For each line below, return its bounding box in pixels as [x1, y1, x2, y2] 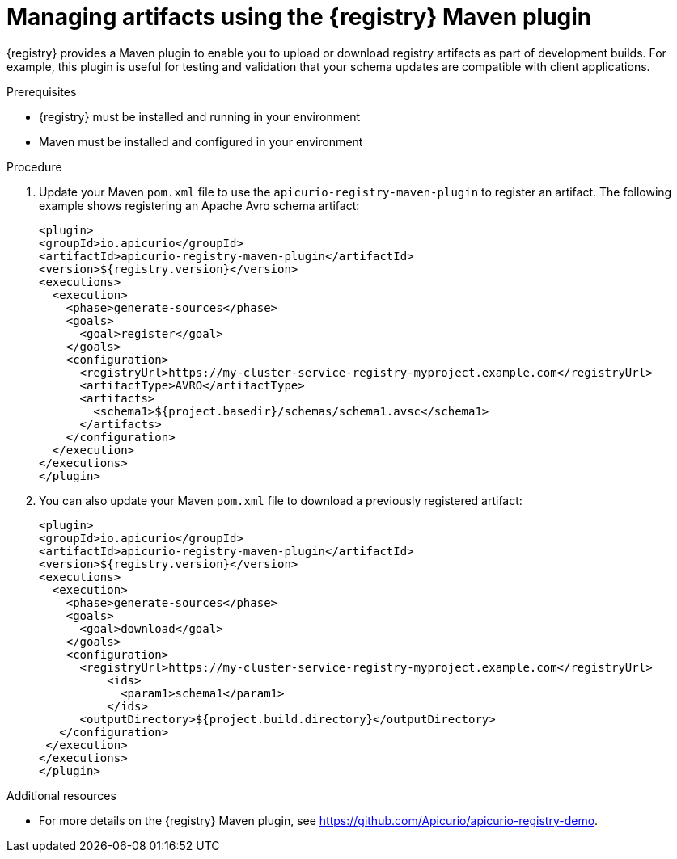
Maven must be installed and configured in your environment [39, 134, 363, 149]
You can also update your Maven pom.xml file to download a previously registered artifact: [39, 493, 523, 507]
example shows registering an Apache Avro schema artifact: [39, 198, 360, 213]
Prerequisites [6, 84, 77, 99]
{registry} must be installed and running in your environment [39, 109, 360, 124]
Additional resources [6, 788, 116, 802]
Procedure [6, 159, 62, 174]
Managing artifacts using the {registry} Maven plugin [6, 3, 592, 31]
